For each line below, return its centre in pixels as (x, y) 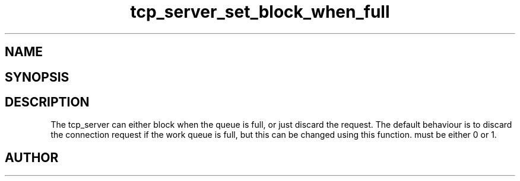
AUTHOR (32, 157)
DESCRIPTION (47, 102)
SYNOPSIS (37, 77)
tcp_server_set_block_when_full (260, 12)
